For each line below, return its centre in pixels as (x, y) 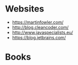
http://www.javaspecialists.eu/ (42, 32)
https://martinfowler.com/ (38, 22)
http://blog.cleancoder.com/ (40, 27)
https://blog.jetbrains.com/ (39, 38)
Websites (25, 9)
